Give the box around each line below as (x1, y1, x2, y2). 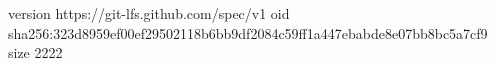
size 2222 (8, 42, 63, 63)
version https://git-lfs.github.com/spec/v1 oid (8, 3, 290, 23)
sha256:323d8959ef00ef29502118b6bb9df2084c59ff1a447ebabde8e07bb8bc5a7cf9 (8, 22, 488, 43)
